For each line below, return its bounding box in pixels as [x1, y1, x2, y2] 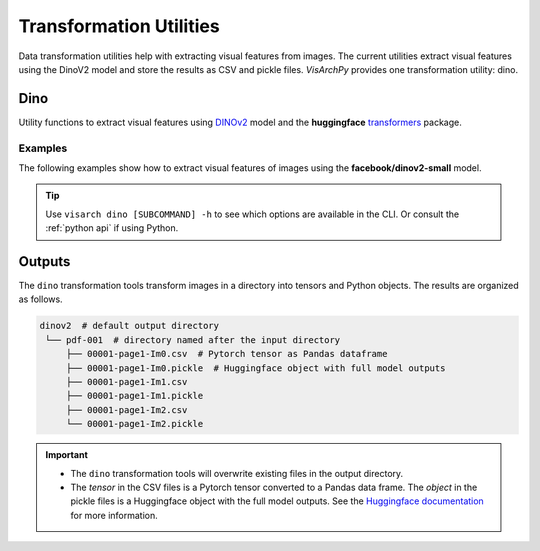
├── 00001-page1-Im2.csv [65, 404, 188, 415]
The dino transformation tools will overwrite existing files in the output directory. [70, 467, 404, 479]
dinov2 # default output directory [39, 320, 220, 332]
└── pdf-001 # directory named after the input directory [45, 334, 341, 345]
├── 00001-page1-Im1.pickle [65, 390, 204, 402]
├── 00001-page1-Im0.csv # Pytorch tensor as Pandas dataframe [65, 348, 388, 360]
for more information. [70, 509, 159, 521]
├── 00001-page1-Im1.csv [65, 376, 188, 387]
